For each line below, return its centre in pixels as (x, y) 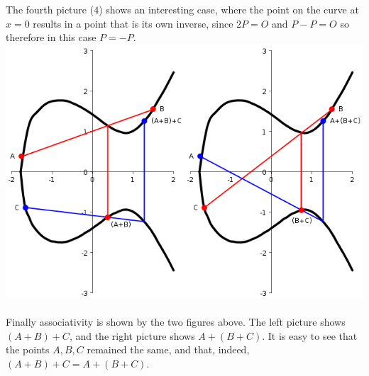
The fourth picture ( (50, 9)
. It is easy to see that (310, 335)
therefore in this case (51, 37)
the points (28, 349)
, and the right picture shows (132, 335)
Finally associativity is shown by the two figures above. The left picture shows (176, 322)
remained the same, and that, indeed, (168, 349)
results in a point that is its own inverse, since (133, 23)
